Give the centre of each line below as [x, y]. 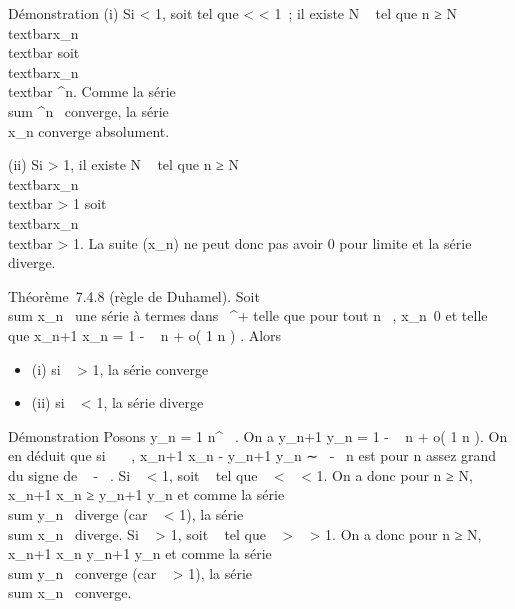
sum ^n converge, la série [88, 110]
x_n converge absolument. [89, 130]
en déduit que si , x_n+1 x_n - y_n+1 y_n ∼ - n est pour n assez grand [252, 455]
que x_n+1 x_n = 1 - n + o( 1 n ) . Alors [145, 334]
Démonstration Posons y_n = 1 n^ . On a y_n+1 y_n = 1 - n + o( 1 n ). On [258, 435]
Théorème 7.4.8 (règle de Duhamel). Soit [134, 295]
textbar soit [44, 52]
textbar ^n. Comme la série [92, 91]
